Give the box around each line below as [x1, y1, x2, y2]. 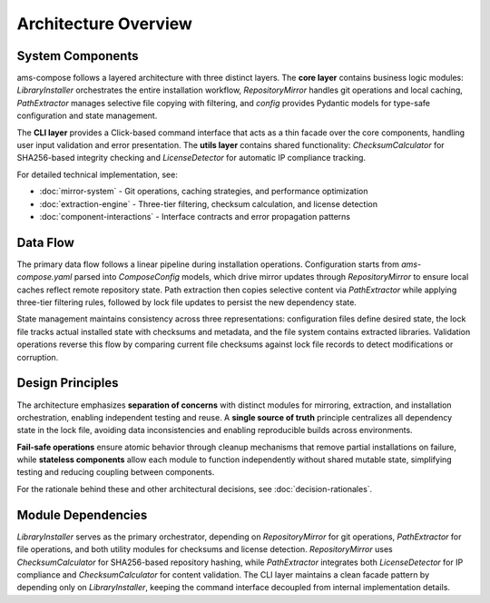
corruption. [16, 351, 59, 362]
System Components [16, 48, 139, 64]
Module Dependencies [16, 507, 148, 522]
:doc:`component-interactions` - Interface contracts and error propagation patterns [39, 211, 351, 222]
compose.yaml [16, 272, 73, 282]
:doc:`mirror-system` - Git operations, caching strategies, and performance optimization [39, 186, 368, 197]
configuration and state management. [16, 110, 158, 122]
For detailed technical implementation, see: [16, 169, 179, 180]
